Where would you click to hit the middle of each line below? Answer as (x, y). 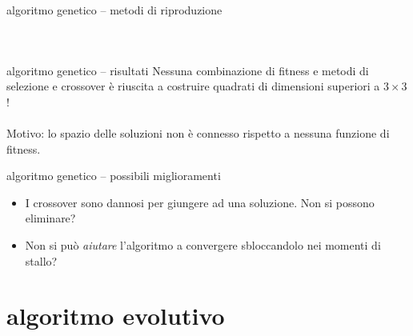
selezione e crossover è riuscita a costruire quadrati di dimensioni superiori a (193, 86)
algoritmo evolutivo (116, 316)
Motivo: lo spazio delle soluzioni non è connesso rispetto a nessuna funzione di (198, 132)
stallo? (41, 260)
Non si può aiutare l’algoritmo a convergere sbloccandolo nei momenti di (203, 244)
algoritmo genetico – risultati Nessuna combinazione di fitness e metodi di (188, 70)
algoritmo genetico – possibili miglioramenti (114, 176)
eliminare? (50, 218)
